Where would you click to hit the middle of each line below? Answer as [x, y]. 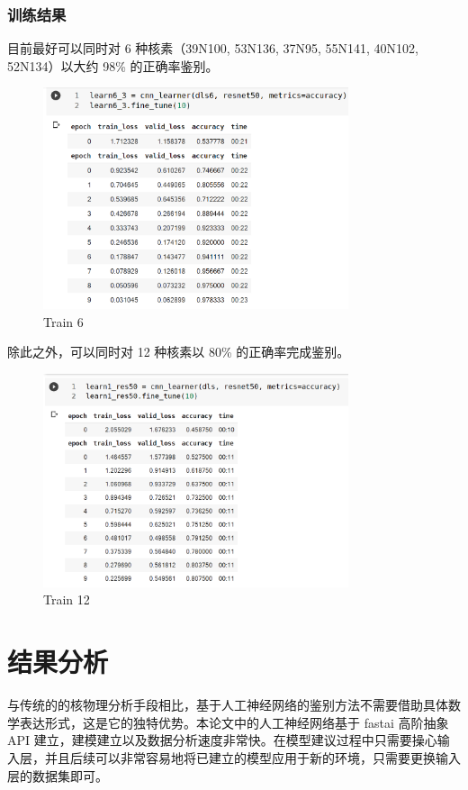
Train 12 [67, 599]
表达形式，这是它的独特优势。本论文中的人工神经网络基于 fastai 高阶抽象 [234, 722]
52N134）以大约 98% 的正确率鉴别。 [113, 65]
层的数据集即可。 [58, 775]
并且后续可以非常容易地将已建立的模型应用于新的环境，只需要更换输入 [252, 757]
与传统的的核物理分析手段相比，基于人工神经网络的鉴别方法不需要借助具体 [228, 705]
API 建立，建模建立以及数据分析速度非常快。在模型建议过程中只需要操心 [222, 740]
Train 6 [63, 321]
